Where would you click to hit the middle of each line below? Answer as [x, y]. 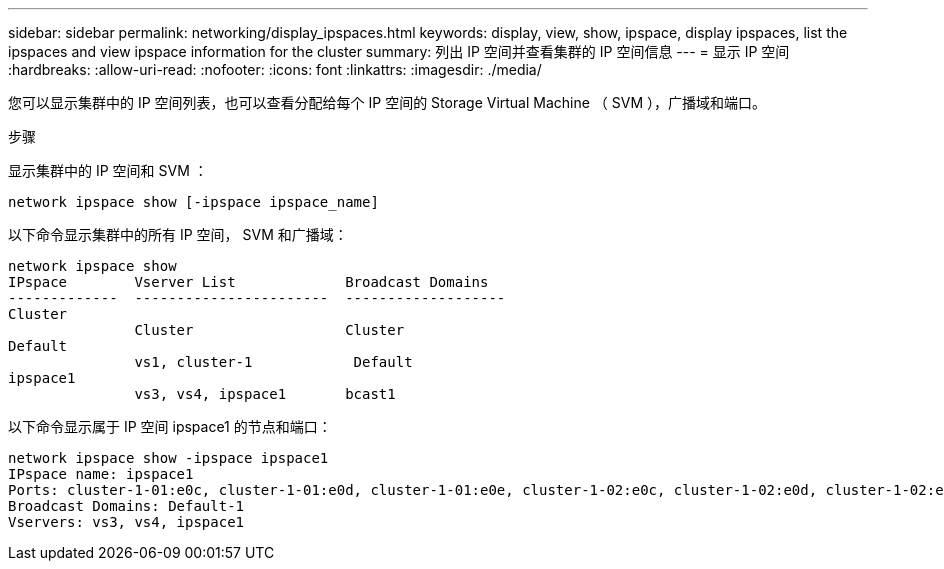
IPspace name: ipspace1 [101, 474]
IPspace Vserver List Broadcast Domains [248, 282]
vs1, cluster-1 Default [273, 362]
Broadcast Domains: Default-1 [126, 506]
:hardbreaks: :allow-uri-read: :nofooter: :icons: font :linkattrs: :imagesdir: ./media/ [275, 69]
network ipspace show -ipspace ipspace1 [168, 458]
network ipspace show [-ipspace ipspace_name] [193, 202]
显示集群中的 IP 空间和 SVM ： [108, 170]
